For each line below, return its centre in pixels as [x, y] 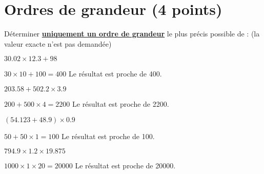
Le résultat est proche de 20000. [125, 166]
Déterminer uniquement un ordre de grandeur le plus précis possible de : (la [132, 34]
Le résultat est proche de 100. [108, 136]
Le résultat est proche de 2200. [121, 103]
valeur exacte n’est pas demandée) [58, 43]
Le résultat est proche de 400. [115, 74]
